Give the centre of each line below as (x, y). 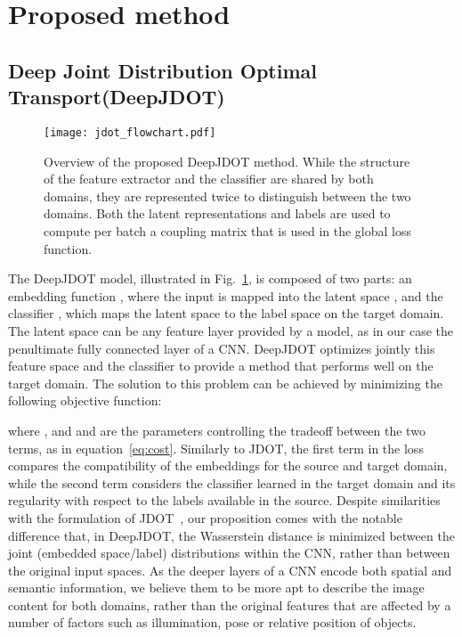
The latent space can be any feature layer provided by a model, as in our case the (231, 330)
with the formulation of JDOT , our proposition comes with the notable (205, 517)
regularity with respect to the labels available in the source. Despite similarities (224, 500)
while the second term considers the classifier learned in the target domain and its (232, 482)
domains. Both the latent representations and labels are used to (217, 213)
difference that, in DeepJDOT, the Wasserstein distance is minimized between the (231, 535)
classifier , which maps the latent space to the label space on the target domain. (226, 313)
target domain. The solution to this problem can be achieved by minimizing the (225, 383)
